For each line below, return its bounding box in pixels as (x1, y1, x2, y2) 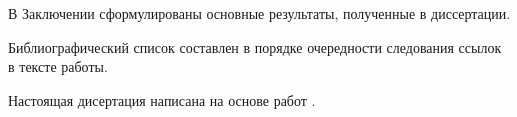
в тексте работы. (8, 56, 108, 77)
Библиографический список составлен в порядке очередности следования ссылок (8, 36, 502, 57)
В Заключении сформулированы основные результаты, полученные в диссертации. (8, 3, 511, 23)
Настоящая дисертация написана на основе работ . (8, 89, 316, 110)
